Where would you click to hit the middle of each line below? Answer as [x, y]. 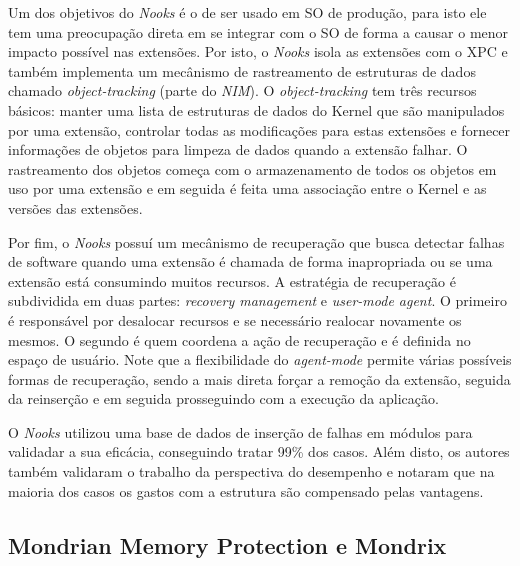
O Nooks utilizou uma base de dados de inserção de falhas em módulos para [240, 431]
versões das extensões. [75, 207]
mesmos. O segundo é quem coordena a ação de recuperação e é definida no [239, 339]
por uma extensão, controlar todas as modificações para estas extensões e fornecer [259, 129]
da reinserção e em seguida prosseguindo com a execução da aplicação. [223, 398]
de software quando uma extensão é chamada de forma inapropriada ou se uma [250, 261]
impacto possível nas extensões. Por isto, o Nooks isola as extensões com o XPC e [258, 51]
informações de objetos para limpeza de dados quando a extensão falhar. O [238, 149]
